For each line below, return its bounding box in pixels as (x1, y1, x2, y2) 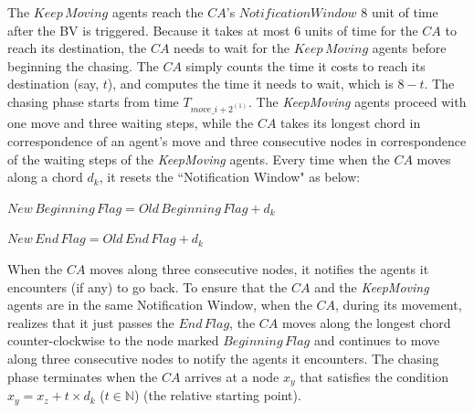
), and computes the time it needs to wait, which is (107, 74, 394, 93)
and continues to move (313, 331, 440, 350)
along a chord (7, 167, 83, 186)
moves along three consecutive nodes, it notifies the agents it (90, 259, 429, 279)
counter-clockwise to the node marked (7, 331, 219, 350)
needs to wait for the (174, 38, 290, 58)
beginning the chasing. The (7, 56, 159, 75)
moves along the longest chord (281, 312, 451, 332)
